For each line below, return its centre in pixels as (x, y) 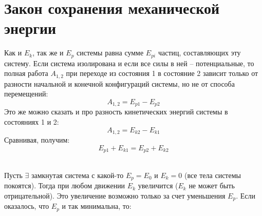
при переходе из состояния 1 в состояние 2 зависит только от (162, 73)
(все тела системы (213, 175)
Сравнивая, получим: (37, 140)
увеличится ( (158, 185)
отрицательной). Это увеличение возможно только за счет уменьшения (115, 195)
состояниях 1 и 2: (32, 122)
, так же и (48, 53)
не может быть (212, 185)
